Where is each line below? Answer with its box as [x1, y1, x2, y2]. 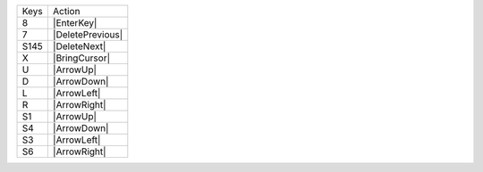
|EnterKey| [52, 17, 97, 29]
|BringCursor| [52, 52, 111, 64]
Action [52, 5, 80, 17]
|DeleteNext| [52, 40, 106, 53]
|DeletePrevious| [52, 29, 123, 40]
